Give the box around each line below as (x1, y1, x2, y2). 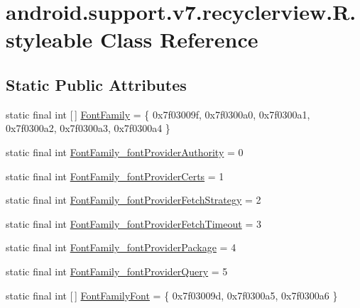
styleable (6, 25, 93, 54)
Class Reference (99, 25, 258, 54)
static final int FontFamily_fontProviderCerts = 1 (6, 168, 224, 183)
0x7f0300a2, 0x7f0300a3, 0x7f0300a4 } (6, 121, 170, 136)
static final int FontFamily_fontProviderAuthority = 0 (6, 144, 244, 159)
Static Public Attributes (6, 73, 187, 95)
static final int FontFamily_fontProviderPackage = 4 (6, 240, 236, 255)
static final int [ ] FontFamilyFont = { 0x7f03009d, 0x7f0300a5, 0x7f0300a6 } (6, 287, 338, 302)
